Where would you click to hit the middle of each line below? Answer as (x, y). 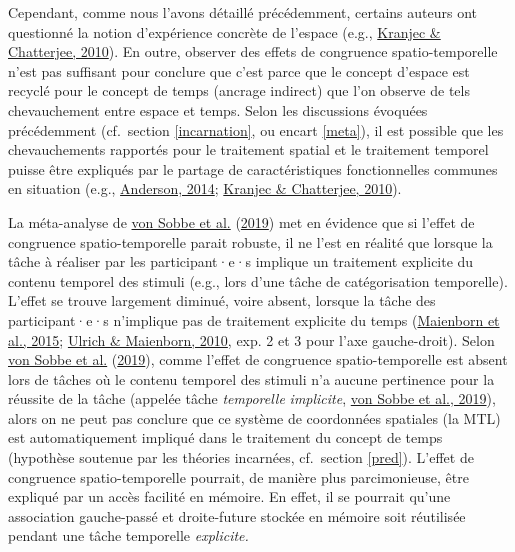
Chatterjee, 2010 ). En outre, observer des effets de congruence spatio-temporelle (253, 51)
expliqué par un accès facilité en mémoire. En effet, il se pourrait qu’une (229, 496)
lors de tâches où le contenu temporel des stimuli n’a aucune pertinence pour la (251, 378)
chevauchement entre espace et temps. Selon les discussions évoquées (218, 109)
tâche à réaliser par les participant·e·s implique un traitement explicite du (241, 261)
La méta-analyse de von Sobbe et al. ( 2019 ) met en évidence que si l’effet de (241, 221)
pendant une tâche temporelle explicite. (128, 535)
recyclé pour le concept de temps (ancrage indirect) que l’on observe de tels (239, 90)
